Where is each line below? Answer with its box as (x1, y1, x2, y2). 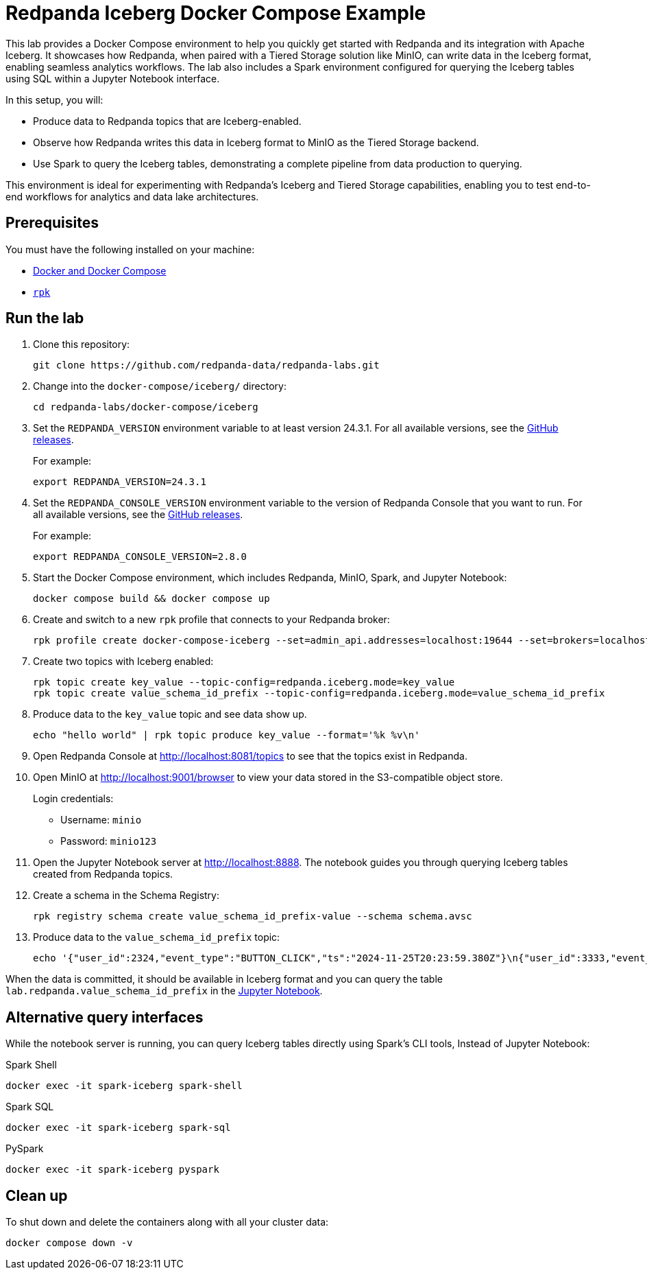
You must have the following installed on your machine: (5, 243, 255, 255)
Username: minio (60, 814, 142, 826)
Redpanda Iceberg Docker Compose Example (5, 1, 426, 25)
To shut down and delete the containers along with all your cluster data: (5, 1216, 329, 1228)
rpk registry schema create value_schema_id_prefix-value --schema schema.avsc (33, 911, 472, 922)
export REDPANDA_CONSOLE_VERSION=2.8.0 (33, 551, 247, 563)
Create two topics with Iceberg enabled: (33, 655, 214, 668)
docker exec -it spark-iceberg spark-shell (5, 1080, 243, 1092)
